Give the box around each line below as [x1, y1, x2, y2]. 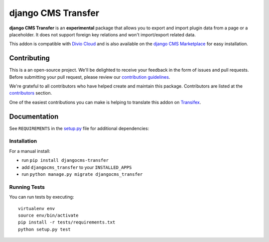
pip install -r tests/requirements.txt [18, 220, 116, 225]
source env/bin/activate [18, 212, 79, 218]
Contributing [9, 54, 50, 62]
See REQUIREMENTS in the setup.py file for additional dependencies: [9, 125, 149, 131]
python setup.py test [18, 227, 71, 232]
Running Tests [9, 183, 45, 190]
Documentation [9, 112, 59, 121]
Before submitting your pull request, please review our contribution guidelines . [9, 74, 170, 80]
